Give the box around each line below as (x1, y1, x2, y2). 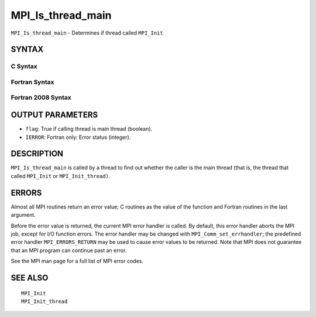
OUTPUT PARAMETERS (11, 110, 98, 120)
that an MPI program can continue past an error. (11, 247, 127, 254)
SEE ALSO (11, 272, 49, 282)
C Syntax (11, 62, 37, 70)
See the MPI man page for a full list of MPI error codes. (11, 258, 143, 265)
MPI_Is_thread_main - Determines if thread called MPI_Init (11, 29, 163, 36)
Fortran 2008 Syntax (11, 94, 71, 102)
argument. (11, 212, 36, 219)
